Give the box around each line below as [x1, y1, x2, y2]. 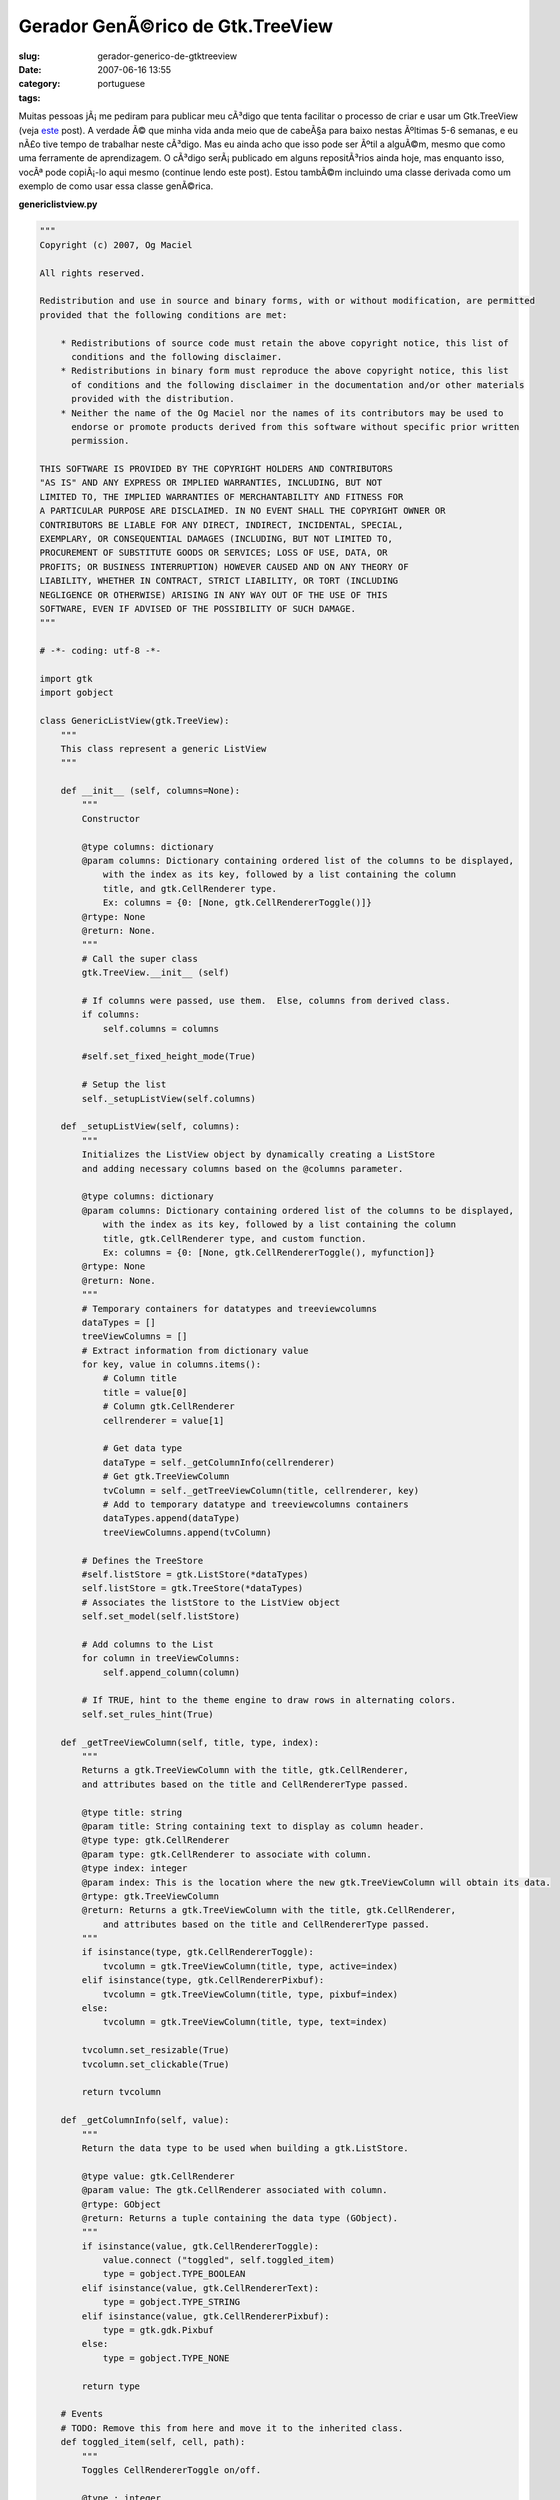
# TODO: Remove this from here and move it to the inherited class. [60, 2422, 404, 2434]
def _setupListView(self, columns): [60, 1121, 240, 1132]
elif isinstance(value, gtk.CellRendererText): [81, 2282, 320, 2294]
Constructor [81, 813, 140, 824]
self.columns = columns [102, 1023, 220, 1034]
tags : [18, 91, 41, 104]
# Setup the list [81, 1079, 167, 1090]
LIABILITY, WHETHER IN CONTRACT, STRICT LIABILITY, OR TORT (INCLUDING [39, 575, 399, 587]
